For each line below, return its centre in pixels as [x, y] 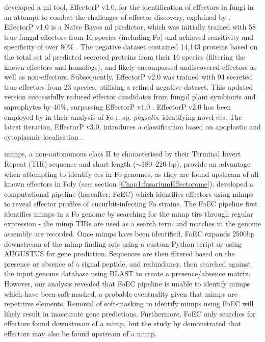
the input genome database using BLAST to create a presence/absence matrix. [127, 273]
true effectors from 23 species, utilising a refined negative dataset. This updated [129, 86]
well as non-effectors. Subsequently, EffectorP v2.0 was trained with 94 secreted [128, 77]
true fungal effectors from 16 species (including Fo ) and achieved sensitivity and [129, 36]
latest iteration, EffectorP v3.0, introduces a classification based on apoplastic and [132, 127]
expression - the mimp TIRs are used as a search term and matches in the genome [133, 223]
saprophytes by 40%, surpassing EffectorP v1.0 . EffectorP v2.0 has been [118, 106]
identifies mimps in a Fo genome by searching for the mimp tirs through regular [129, 213]
